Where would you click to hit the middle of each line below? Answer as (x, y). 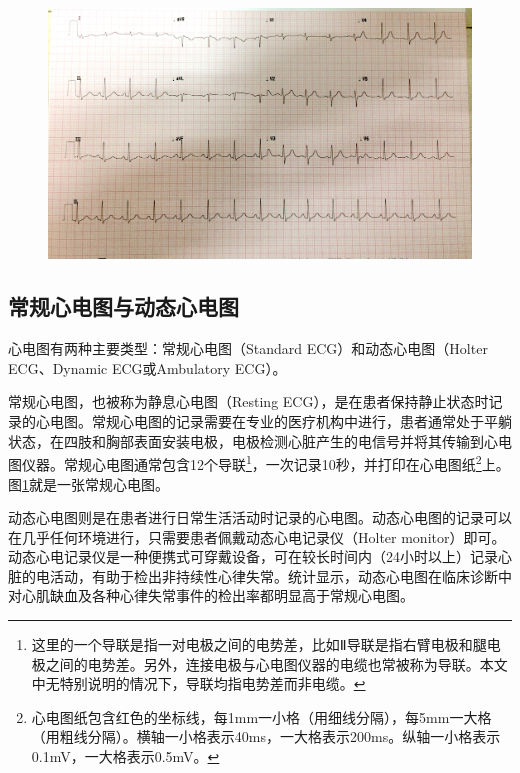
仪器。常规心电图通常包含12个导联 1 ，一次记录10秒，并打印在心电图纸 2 (251, 462)
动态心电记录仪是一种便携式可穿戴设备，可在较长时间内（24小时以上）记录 (253, 556)
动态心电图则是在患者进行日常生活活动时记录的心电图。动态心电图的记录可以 (260, 517)
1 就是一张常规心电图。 (95, 483)
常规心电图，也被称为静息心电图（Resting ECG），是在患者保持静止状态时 (248, 401)
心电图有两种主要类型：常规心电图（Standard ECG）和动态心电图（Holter (248, 348)
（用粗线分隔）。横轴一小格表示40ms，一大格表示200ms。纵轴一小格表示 (266, 736)
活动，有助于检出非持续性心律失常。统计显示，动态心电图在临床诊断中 (280, 575)
